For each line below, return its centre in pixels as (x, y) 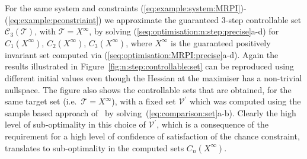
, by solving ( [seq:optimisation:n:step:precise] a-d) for (184, 31)
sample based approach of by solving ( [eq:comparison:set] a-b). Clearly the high (151, 112)
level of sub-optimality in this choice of (75, 124)
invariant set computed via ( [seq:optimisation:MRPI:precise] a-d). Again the (142, 54)
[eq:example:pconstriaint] (53, 19)
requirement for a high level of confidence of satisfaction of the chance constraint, (152, 136)
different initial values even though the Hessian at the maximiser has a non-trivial (153, 77)
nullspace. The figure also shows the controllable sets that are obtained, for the (148, 89)
